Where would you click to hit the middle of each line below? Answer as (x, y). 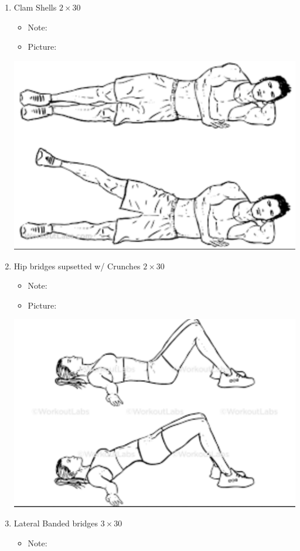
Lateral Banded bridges (56, 523)
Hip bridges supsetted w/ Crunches (77, 266)
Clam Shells (35, 7)
